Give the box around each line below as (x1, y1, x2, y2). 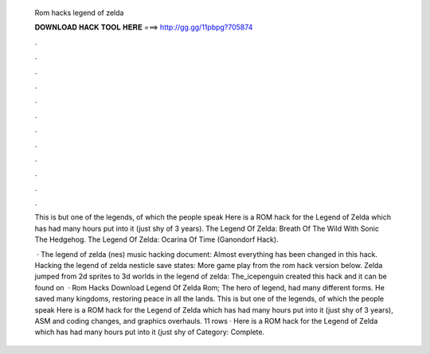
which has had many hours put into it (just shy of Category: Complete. (34, 327, 265, 337)
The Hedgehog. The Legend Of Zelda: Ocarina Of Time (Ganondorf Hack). (34, 235, 279, 244)
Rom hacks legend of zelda (34, 8, 124, 18)
